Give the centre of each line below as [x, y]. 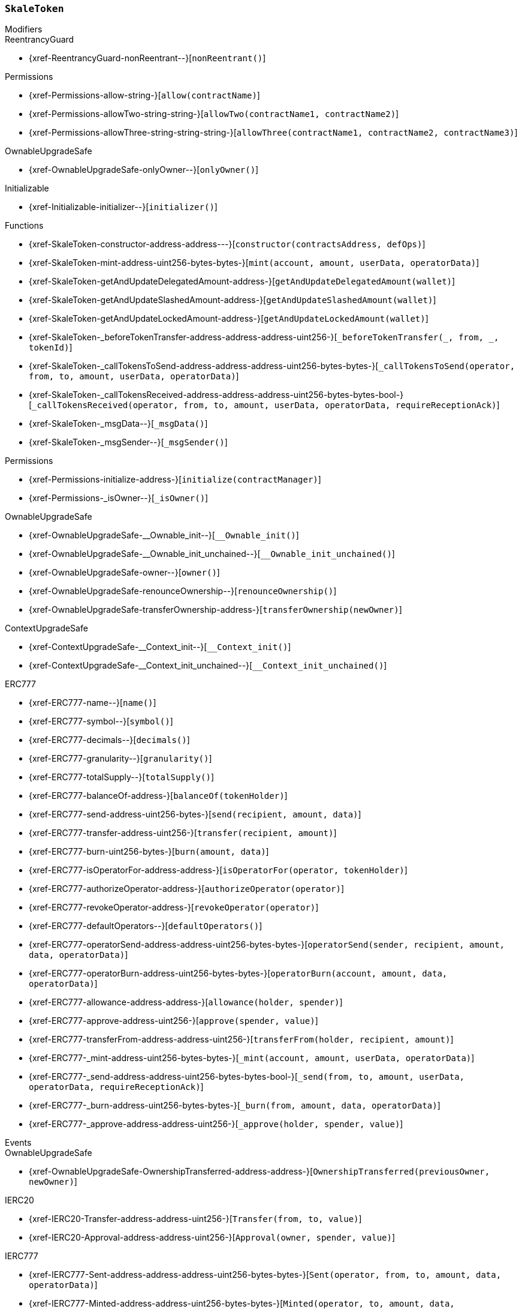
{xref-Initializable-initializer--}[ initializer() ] [123, 207]
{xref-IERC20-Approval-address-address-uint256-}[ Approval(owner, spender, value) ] [212, 1238]
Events [18, 1143]
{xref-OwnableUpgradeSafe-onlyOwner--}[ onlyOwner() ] [144, 170]
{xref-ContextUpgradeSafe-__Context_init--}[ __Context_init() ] [160, 647]
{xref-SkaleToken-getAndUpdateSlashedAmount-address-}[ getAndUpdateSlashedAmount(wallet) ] [233, 300]
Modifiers [24, 29]
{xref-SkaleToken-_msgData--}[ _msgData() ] [118, 424]
